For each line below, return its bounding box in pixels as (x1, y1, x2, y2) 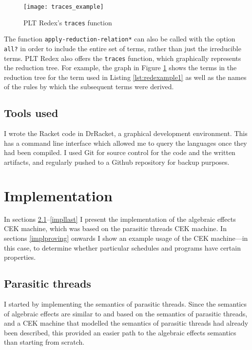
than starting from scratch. (4, 337, 85, 347)
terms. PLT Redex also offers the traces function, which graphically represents (4, 53, 241, 63)
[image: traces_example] (23, 3, 104, 10)
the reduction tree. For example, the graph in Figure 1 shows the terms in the (4, 62, 237, 73)
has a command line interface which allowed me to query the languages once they (4, 137, 247, 148)
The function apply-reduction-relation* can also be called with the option (4, 34, 235, 44)
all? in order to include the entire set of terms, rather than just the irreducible (4, 43, 241, 53)
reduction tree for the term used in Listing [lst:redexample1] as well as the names (4, 72, 247, 82)
